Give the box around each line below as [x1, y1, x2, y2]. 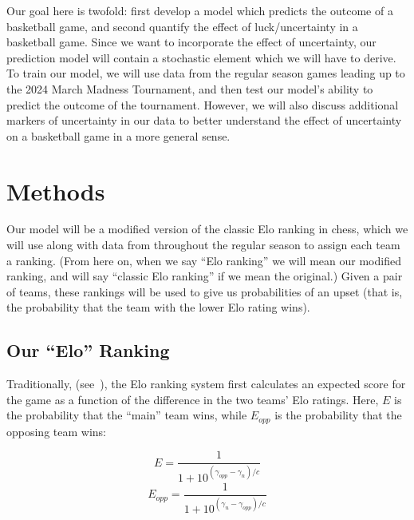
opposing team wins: [6, 423, 106, 439]
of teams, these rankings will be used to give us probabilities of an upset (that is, [6, 283, 403, 300]
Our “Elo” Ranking [6, 338, 170, 363]
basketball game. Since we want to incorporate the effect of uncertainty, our [6, 34, 377, 50]
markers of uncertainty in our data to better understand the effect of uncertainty [6, 112, 402, 129]
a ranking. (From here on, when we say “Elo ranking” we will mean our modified [6, 252, 401, 268]
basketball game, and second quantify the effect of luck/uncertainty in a [6, 18, 358, 34]
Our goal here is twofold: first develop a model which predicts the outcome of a [6, 2, 393, 18]
